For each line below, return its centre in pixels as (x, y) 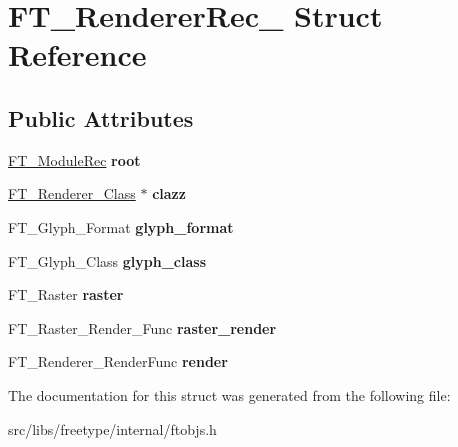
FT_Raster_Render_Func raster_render (142, 327)
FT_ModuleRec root (74, 159)
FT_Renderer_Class (72, 193)
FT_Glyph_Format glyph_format (121, 226)
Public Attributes (101, 117)
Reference (77, 54)
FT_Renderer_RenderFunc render (118, 361)
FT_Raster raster (66, 294)
